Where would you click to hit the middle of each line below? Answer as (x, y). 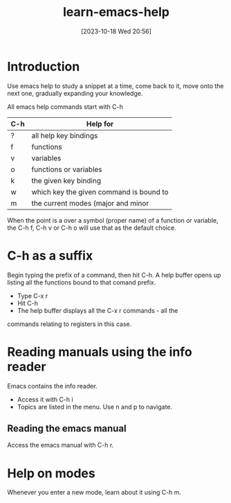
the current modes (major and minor (90, 203)
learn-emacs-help (116, 12)
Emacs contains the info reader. (53, 386)
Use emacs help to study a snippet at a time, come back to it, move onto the (115, 86)
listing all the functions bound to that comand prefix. (82, 282)
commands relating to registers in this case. (70, 324)
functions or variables (67, 169)
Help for (100, 123)
